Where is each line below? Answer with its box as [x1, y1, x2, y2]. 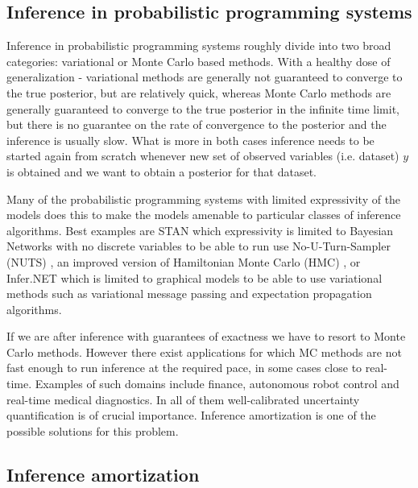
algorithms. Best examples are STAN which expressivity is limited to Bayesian [6, 221, 394, 238]
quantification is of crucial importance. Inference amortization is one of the [6, 407, 376, 424]
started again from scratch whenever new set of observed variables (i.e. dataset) [6, 147, 399, 164]
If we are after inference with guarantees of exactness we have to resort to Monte [6, 328, 406, 345]
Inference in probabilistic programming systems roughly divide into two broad [6, 37, 391, 54]
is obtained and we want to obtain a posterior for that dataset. [6, 163, 317, 180]
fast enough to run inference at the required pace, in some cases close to [6, 359, 362, 376]
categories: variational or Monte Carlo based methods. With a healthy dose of [6, 52, 391, 69]
